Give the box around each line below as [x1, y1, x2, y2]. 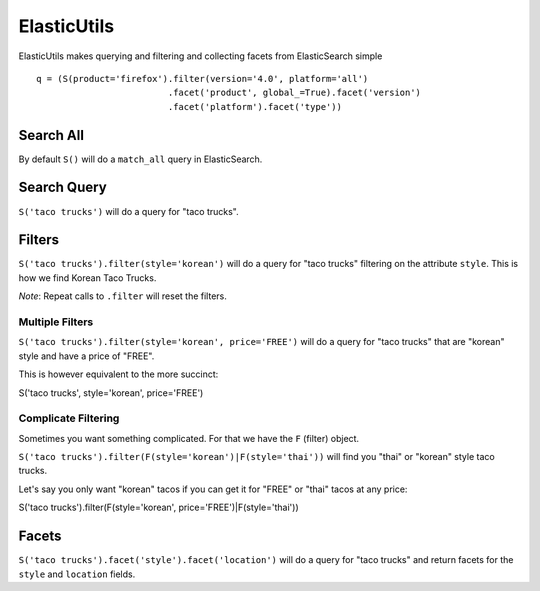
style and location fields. [18, 568, 136, 580]
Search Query [18, 179, 107, 196]
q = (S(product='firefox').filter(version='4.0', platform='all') [36, 73, 369, 84]
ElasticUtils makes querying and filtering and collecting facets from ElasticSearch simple [18, 50, 383, 62]
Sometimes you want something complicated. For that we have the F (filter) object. [18, 432, 360, 444]
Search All [18, 126, 85, 144]
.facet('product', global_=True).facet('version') [167, 87, 422, 99]
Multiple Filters [18, 315, 94, 329]
